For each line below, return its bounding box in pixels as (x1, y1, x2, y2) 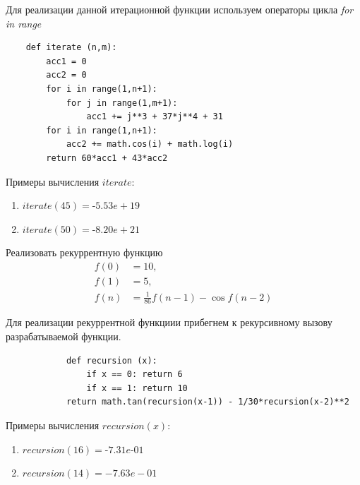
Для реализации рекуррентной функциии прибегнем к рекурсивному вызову (6, 315, 332, 330)
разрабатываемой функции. (6, 328, 121, 343)
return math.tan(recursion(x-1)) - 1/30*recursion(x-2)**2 (66, 397, 349, 407)
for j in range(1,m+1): (66, 97, 178, 108)
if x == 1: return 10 (86, 383, 188, 393)
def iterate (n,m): (25, 42, 117, 53)
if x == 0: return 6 (86, 369, 183, 380)
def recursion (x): (66, 355, 157, 366)
